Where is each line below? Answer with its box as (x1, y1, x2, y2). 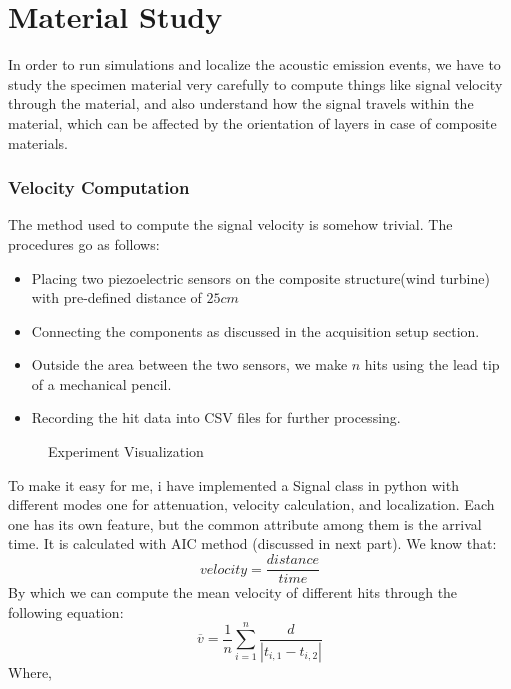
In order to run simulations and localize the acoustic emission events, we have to (8, 54, 501, 75)
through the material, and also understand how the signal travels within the (8, 93, 474, 114)
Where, (8, 661, 52, 682)
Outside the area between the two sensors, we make (31, 354, 348, 375)
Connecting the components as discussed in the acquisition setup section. (31, 320, 480, 341)
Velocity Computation (8, 175, 190, 200)
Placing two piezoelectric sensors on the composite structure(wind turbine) (31, 267, 490, 288)
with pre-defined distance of (31, 287, 202, 308)
